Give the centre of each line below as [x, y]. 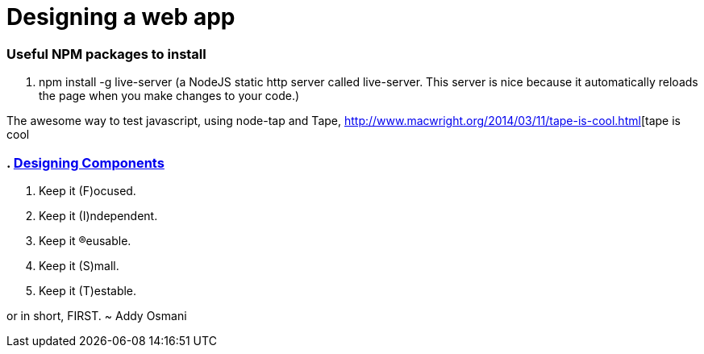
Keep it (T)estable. [88, 290]
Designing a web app [121, 17]
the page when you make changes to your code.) [169, 96]
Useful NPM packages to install [106, 54]
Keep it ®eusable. [85, 240]
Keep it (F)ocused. [87, 190]
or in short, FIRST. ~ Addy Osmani [97, 315]
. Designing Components [85, 162]
